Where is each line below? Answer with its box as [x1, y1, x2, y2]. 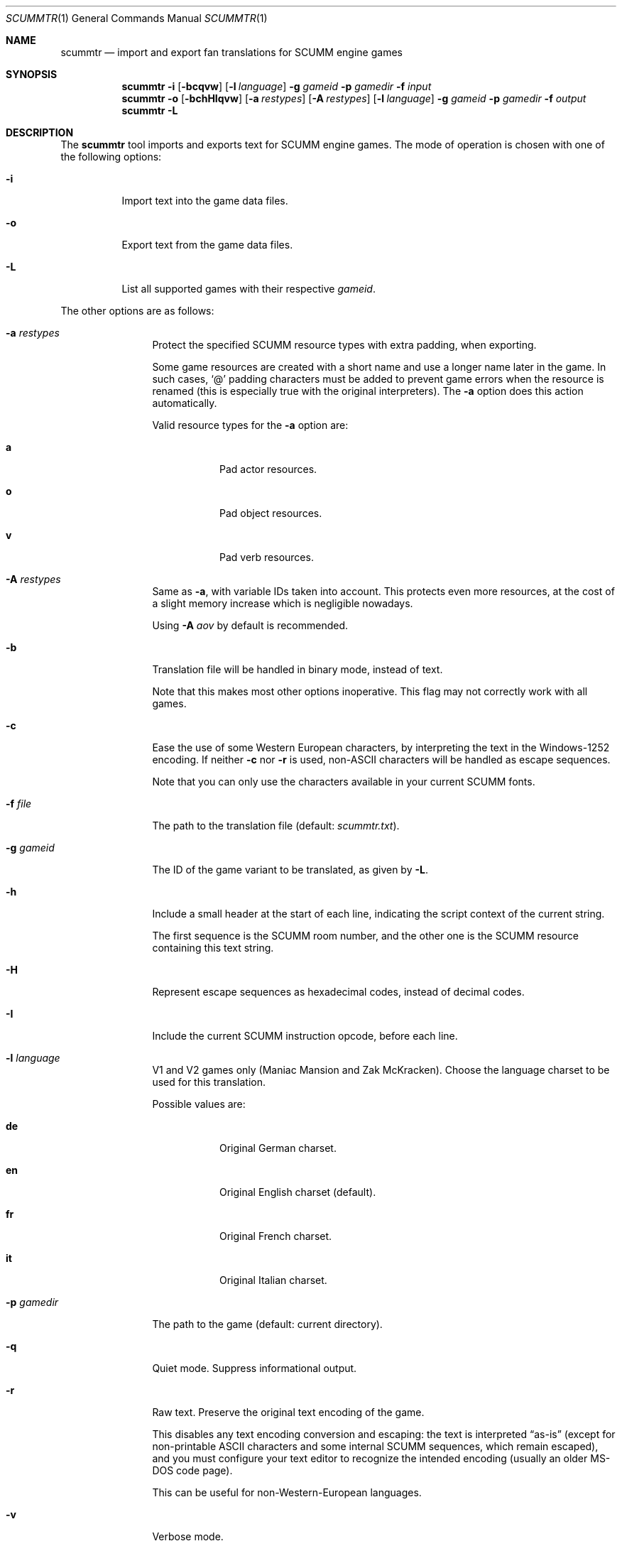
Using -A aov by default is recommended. [152, 619, 349, 631]
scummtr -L [121, 104, 178, 116]
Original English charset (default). [219, 1186, 376, 1198]
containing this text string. [152, 942, 274, 954]
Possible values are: [152, 1098, 246, 1110]
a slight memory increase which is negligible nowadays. [152, 597, 413, 609]
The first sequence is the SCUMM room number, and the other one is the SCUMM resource [152, 930, 579, 942]
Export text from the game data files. [121, 239, 293, 251]
